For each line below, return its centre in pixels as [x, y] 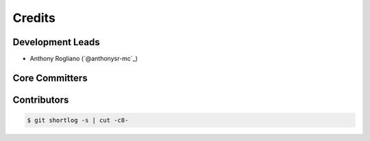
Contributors [41, 100]
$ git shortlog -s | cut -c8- [78, 120]
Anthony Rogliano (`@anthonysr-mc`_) [84, 59]
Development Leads [57, 42]
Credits [34, 18]
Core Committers [50, 78]
